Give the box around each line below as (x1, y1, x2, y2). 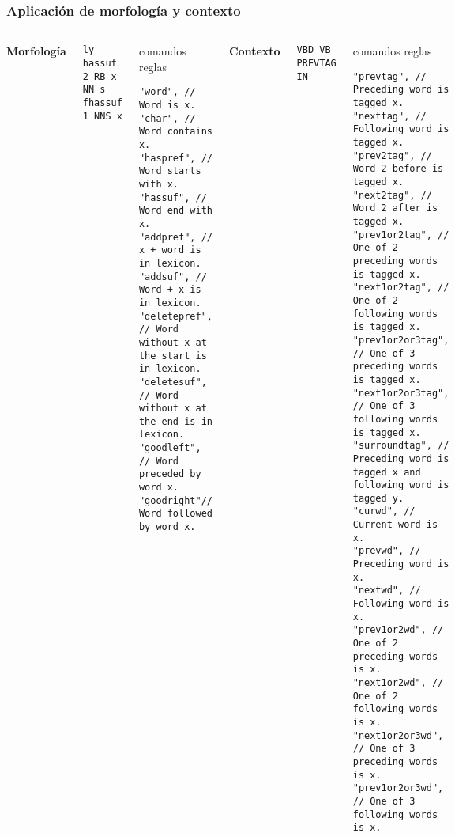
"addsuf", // (138, 271, 207, 282)
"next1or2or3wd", (352, 729, 444, 741)
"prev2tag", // (352, 150, 432, 161)
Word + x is (138, 284, 201, 296)
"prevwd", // (352, 545, 421, 557)
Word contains (138, 126, 212, 138)
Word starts (138, 165, 201, 177)
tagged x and (352, 466, 421, 478)
